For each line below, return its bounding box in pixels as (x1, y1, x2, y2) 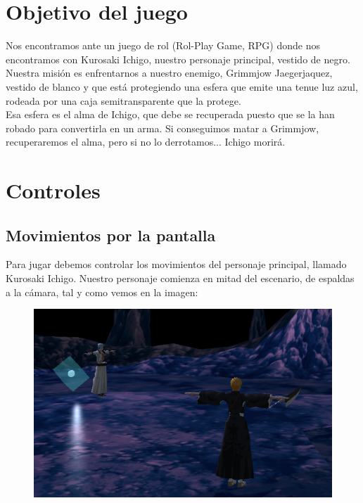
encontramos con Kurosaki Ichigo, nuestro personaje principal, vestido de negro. (6, 51, 350, 66)
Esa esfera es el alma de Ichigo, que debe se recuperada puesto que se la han (6, 107, 335, 122)
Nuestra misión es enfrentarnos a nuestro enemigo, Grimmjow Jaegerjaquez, (6, 65, 333, 80)
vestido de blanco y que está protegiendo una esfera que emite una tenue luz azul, (6, 79, 358, 94)
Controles (6, 176, 101, 205)
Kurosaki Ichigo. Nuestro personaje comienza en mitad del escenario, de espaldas (6, 271, 355, 286)
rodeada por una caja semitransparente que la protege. (6, 93, 241, 108)
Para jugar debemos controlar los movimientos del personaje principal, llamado (6, 257, 347, 272)
